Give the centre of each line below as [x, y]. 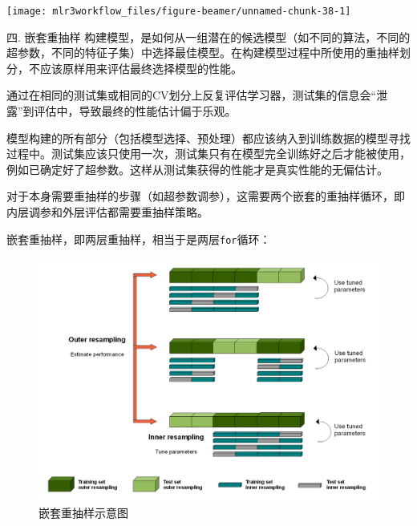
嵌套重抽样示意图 [83, 512]
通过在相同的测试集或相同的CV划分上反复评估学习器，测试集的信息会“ [192, 95]
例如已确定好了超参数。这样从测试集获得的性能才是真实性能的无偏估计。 [197, 169]
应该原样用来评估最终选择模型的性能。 [141, 68]
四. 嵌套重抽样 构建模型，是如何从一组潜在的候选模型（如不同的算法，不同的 [208, 36]
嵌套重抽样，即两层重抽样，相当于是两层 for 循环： [139, 239]
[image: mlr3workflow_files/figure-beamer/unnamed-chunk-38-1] [179, 11]
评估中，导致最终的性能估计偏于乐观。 [135, 111]
